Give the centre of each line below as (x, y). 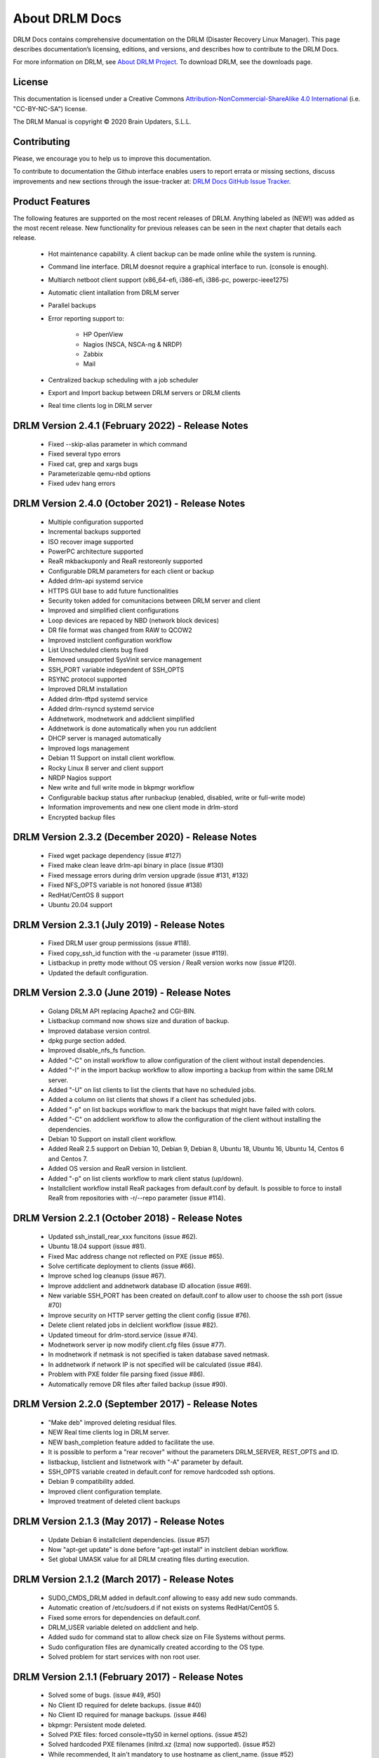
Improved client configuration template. (105, 1491)
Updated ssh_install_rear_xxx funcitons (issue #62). (123, 1236)
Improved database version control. (99, 1031)
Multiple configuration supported (96, 522)
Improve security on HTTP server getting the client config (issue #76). (149, 1315)
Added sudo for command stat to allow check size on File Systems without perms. (167, 1637)
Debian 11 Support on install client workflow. (112, 758)
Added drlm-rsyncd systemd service (101, 709)
